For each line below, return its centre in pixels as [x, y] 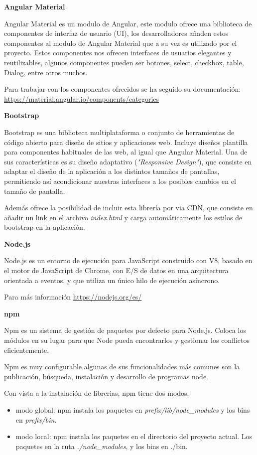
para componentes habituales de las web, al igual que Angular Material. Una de [126, 152]
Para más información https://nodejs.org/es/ [73, 297]
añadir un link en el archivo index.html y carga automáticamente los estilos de [123, 217]
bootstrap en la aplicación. [45, 227]
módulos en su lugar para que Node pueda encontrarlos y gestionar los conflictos [127, 340]
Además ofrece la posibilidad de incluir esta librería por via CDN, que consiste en [128, 208]
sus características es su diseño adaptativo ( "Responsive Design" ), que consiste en [128, 161]
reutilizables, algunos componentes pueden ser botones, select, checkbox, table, [124, 62]
